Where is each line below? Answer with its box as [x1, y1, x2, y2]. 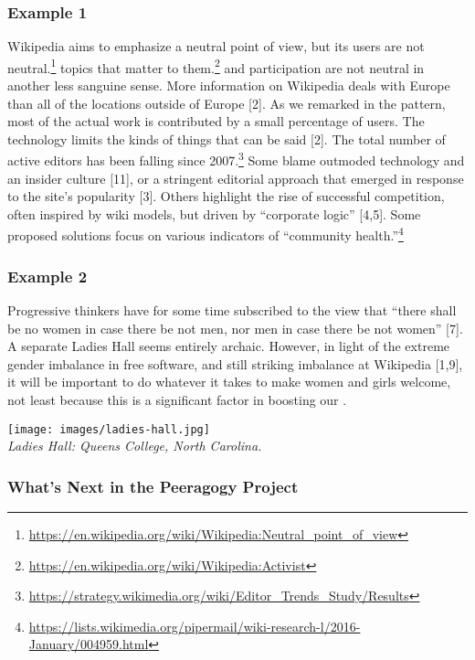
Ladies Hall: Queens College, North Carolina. [7, 436, 262, 455]
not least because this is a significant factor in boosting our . [7, 389, 347, 409]
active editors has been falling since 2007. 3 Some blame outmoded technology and [7, 148, 465, 170]
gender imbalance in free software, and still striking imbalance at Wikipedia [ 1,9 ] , [7, 354, 463, 373]
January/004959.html [28, 634, 149, 654]
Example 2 [7, 264, 88, 287]
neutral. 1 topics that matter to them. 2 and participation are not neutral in [7, 55, 425, 77]
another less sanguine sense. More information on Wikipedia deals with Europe [7, 76, 450, 95]
